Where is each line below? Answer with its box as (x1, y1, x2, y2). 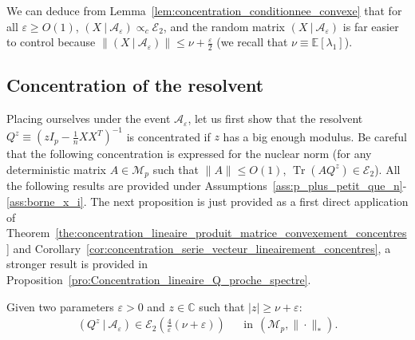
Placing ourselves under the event (6, 110, 171, 127)
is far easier (342, 18, 399, 34)
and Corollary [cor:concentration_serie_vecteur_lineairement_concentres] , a (13, 239, 391, 256)
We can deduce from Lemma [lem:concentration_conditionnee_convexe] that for (6, 2, 402, 18)
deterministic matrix (6, 160, 106, 177)
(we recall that (216, 34, 288, 50)
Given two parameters (6, 298, 114, 314)
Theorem (6, 224, 50, 241)
